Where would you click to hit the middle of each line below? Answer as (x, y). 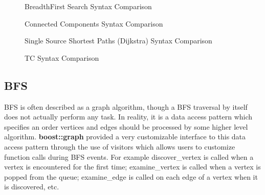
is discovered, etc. (32, 187)
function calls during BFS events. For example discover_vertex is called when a (129, 156)
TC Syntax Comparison (62, 57)
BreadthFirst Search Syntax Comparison (88, 6)
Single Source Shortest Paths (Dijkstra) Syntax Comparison (118, 41)
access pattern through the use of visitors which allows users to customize (120, 146)
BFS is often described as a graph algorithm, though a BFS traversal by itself (126, 106)
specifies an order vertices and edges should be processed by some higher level (126, 126)
